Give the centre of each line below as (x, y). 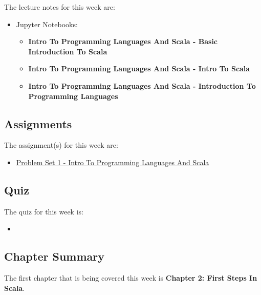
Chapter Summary (54, 256)
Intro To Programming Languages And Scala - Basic (123, 41)
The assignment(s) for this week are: (61, 145)
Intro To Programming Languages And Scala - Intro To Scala (139, 68)
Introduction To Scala (68, 51)
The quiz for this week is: (44, 211)
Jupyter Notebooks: (47, 24)
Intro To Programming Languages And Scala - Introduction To (142, 85)
